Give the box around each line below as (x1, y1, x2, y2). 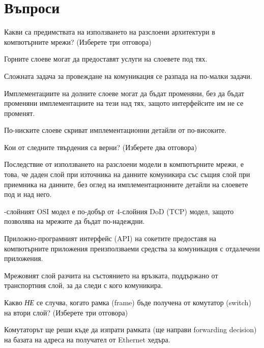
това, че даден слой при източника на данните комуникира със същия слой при (4, 169, 250, 180)
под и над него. (4, 189, 52, 199)
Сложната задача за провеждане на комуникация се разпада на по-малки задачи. (4, 70, 252, 81)
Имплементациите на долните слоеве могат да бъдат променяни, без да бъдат (4, 88, 244, 98)
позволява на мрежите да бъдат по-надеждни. (4, 216, 145, 226)
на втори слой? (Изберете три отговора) (4, 307, 128, 317)
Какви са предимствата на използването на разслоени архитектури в (4, 26, 215, 37)
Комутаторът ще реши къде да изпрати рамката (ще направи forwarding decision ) (4, 324, 257, 335)
